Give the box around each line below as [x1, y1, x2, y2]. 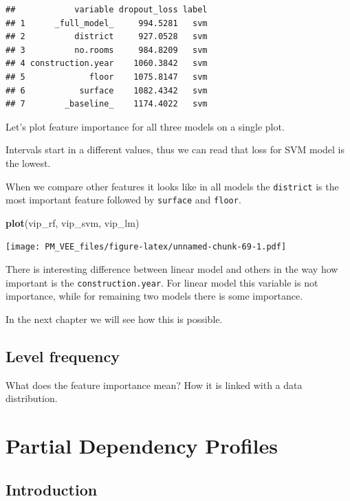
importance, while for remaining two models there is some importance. [6, 289, 303, 303]
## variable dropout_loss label [6, 5, 208, 14]
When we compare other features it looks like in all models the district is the [6, 179, 339, 193]
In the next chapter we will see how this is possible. [6, 311, 223, 326]
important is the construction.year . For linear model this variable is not [6, 275, 318, 289]
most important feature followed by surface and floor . [6, 192, 241, 207]
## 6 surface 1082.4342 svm [6, 85, 208, 96]
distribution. [6, 391, 58, 405]
